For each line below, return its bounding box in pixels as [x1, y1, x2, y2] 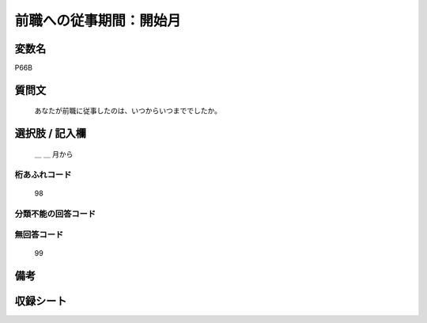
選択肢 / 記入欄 [14, 127, 87, 140]
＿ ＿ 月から [34, 149, 74, 158]
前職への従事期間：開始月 [14, 12, 182, 29]
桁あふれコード [14, 169, 72, 180]
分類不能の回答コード [14, 208, 96, 219]
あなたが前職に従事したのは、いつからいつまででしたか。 [34, 106, 221, 116]
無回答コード [14, 230, 64, 241]
